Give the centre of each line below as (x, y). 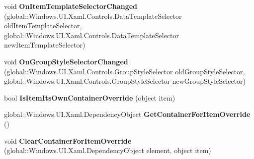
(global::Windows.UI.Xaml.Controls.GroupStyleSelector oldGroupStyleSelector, (125, 71)
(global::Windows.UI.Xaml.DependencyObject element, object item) (108, 150)
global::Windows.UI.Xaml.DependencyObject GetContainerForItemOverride (127, 114)
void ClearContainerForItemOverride (68, 140)
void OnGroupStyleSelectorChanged (66, 61)
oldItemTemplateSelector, (43, 26)
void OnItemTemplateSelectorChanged (71, 6)
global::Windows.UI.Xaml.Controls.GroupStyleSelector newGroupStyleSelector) (125, 81)
